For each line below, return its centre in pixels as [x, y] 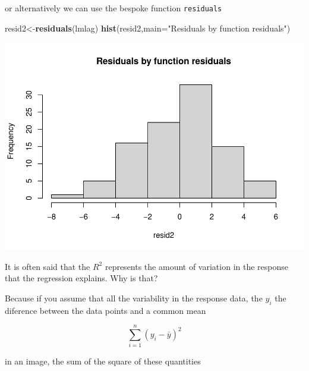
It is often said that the [48, 266]
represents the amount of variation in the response [196, 266]
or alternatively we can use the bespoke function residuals [113, 8]
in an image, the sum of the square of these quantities [103, 361]
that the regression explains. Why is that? [81, 278]
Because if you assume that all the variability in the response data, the [134, 298]
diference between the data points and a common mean [105, 310]
